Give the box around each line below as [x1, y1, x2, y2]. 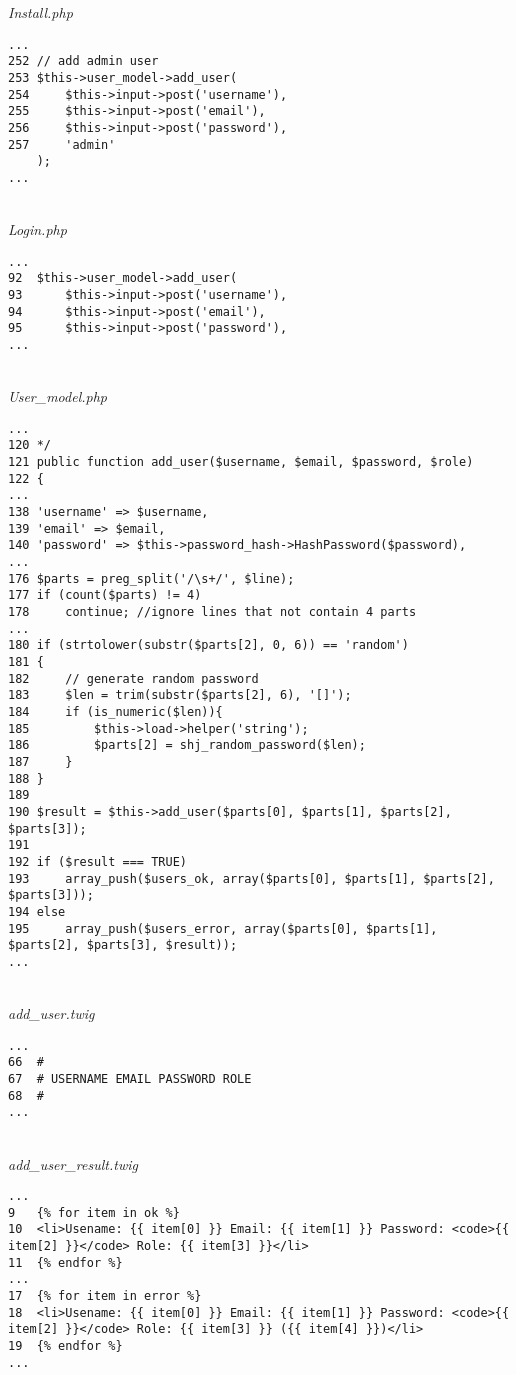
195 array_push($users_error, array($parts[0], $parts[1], [8, 921, 438, 936]
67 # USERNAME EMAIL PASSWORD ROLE [8, 1071, 252, 1086]
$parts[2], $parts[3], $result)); [8, 938, 238, 953]
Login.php [8, 219, 67, 240]
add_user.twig [8, 1003, 95, 1024]
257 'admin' [8, 137, 116, 152]
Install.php [8, 2, 73, 22]
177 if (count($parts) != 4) [8, 588, 202, 603]
